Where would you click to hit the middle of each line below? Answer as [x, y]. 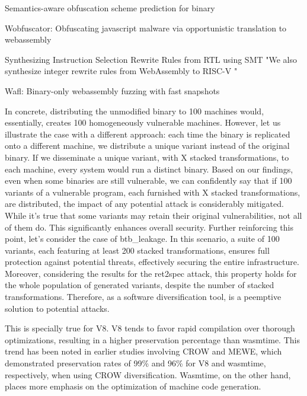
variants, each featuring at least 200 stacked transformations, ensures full [137, 250]
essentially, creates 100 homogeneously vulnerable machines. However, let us [143, 122]
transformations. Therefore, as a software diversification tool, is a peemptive [143, 297]
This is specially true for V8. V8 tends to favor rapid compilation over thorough [150, 328]
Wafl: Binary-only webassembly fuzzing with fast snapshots [112, 90]
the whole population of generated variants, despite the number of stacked [140, 285]
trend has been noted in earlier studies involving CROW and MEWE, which [143, 351]
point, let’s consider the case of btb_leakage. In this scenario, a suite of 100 [142, 239]
